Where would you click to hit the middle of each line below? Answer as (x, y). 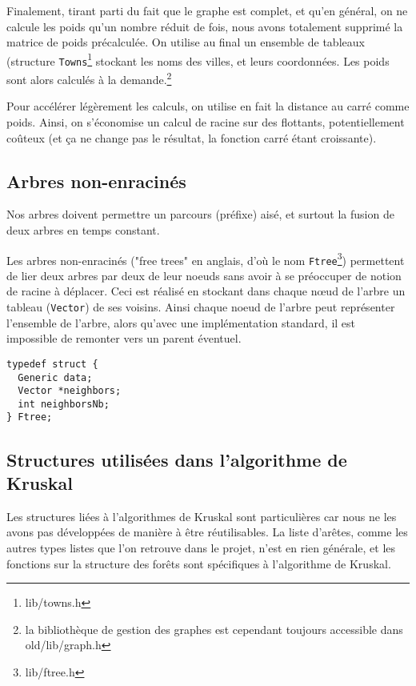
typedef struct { (52, 364)
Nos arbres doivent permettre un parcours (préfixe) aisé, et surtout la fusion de (200, 214)
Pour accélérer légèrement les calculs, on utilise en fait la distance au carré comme (208, 106)
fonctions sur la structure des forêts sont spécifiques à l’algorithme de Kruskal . (199, 563)
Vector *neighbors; (70, 391)
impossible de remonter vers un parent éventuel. (124, 338)
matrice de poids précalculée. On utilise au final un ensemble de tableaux (186, 42)
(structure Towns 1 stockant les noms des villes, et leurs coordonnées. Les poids (198, 59)
